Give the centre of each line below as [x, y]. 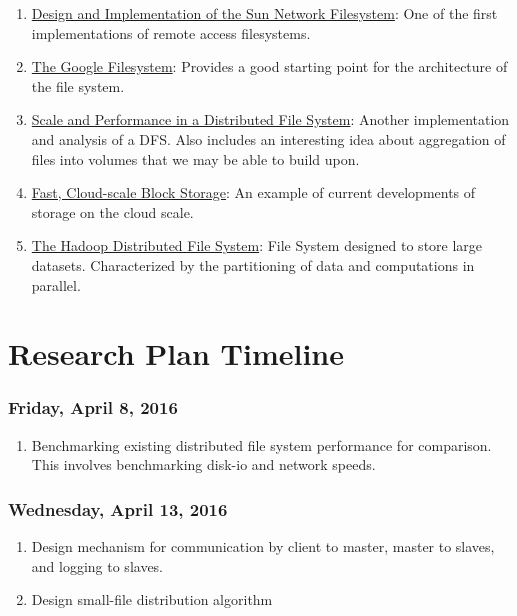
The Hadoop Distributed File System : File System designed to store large [257, 245]
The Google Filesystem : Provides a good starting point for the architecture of [269, 66]
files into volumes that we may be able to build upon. [195, 158]
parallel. [56, 284]
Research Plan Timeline [176, 353]
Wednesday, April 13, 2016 [118, 508]
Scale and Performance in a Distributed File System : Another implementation [270, 119]
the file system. [78, 85]
